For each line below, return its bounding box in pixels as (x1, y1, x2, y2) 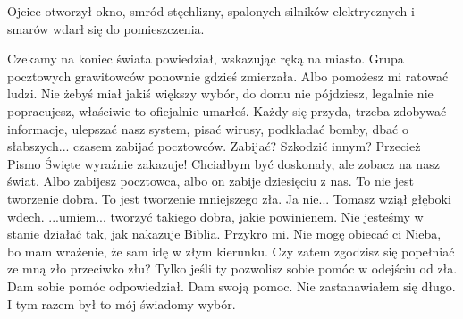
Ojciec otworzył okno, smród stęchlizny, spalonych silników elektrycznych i (7, 2, 415, 20)
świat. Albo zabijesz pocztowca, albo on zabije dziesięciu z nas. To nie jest (7, 172, 414, 190)
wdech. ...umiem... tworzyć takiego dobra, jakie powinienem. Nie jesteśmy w (7, 206, 424, 225)
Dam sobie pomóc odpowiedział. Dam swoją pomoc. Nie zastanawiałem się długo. (7, 276, 456, 295)
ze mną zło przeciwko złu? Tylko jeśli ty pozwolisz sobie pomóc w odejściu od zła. (7, 259, 458, 278)
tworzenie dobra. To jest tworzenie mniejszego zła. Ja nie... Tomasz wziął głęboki (7, 189, 451, 207)
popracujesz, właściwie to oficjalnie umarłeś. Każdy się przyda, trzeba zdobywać (7, 101, 447, 120)
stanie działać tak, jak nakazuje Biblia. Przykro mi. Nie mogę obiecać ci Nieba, (7, 224, 442, 243)
